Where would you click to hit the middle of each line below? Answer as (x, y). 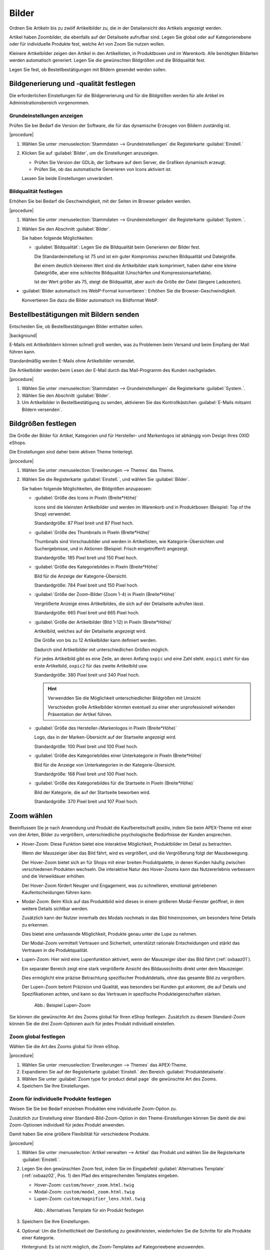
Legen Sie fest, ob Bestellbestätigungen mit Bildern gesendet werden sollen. (88, 69)
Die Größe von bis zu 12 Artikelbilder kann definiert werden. (95, 640)
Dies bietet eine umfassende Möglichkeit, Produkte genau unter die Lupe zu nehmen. (109, 934)
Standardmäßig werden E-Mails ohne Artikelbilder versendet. (72, 361)
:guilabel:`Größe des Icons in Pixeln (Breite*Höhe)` (86, 498)
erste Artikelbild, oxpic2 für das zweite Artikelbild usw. (91, 665)
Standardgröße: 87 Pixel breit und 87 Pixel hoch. (84, 523)
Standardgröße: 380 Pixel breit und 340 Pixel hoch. (87, 674)
